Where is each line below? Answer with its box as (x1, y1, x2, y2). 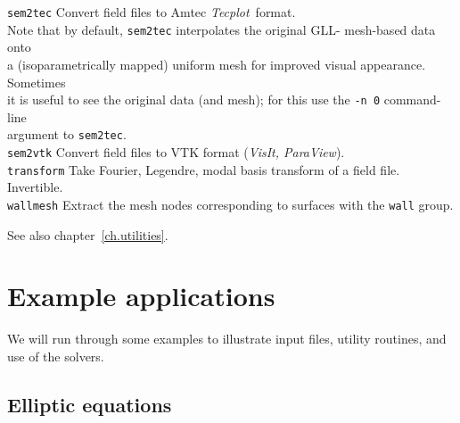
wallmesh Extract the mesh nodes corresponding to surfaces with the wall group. (7, 195, 454, 213)
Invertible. (7, 178, 63, 196)
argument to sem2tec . (7, 125, 127, 144)
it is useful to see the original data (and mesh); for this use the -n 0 (7, 90, 381, 109)
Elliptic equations (7, 390, 172, 418)
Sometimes (7, 72, 66, 91)
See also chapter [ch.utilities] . (7, 225, 168, 244)
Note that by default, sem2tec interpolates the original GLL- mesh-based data (7, 20, 436, 38)
